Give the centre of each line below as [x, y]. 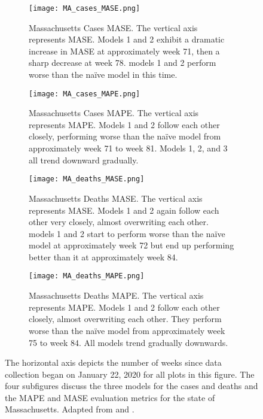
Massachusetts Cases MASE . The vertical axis [113, 27]
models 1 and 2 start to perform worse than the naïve [127, 233]
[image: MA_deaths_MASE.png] [87, 179]
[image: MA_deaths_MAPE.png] [87, 276]
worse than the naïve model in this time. [103, 75]
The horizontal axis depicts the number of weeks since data [113, 362]
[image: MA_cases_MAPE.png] [85, 94]
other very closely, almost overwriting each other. [119, 222]
